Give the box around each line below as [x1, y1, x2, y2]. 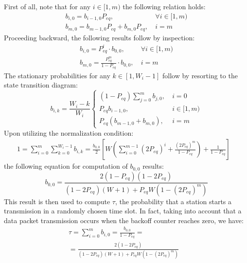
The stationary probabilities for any [4, 70, 110, 80]
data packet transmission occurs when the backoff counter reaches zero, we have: [4, 215, 244, 225]
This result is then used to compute [4, 196, 110, 206]
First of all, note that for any [4, 1, 91, 11]
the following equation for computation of [4, 161, 128, 171]
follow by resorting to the [162, 70, 238, 80]
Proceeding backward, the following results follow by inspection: [4, 32, 195, 42]
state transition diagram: [4, 80, 78, 90]
